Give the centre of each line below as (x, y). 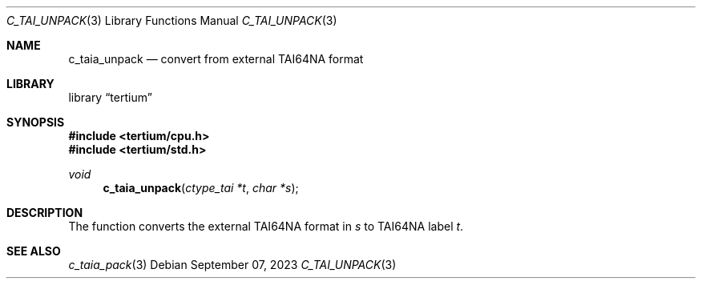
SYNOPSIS (36, 122)
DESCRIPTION (45, 213)
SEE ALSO (34, 251)
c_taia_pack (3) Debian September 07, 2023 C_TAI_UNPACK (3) (232, 265)
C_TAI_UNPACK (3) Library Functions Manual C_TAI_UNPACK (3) (172, 20)
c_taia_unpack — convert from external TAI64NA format (216, 59)
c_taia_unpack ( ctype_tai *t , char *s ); (201, 188)
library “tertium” (110, 97)
